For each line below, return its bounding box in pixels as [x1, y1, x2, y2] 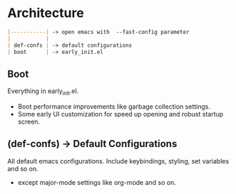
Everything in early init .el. [7, 87, 79, 97]
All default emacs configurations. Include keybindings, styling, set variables [7, 156, 230, 165]
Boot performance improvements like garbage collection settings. [17, 102, 210, 111]
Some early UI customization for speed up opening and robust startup [17, 110, 224, 119]
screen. [17, 117, 41, 126]
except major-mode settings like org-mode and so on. [17, 178, 177, 186]
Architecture [7, 5, 84, 21]
